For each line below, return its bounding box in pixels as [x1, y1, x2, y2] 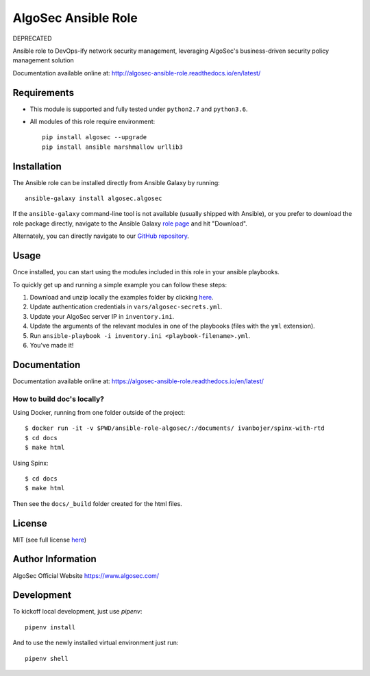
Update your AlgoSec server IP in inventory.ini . [29, 312, 175, 320]
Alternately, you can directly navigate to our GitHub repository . [12, 232, 190, 240]
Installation [12, 160, 62, 172]
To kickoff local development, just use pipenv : [12, 607, 143, 616]
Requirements [12, 86, 75, 99]
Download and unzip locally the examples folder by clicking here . [29, 293, 214, 301]
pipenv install [25, 623, 76, 631]
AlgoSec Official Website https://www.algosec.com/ [12, 571, 160, 579]
